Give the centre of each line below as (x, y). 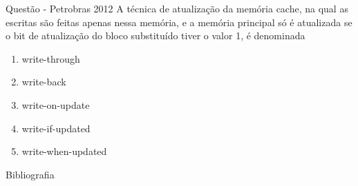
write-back (44, 82)
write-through (51, 58)
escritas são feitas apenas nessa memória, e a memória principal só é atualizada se (179, 22)
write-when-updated (64, 151)
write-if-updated (56, 128)
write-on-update (56, 104)
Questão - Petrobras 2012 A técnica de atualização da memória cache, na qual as (177, 8)
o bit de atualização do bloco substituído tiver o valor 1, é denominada (156, 35)
